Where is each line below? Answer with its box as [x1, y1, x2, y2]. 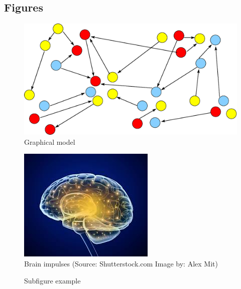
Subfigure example [24, 275, 81, 285]
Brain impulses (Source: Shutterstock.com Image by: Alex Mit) [24, 258, 218, 268]
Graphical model [24, 136, 75, 147]
